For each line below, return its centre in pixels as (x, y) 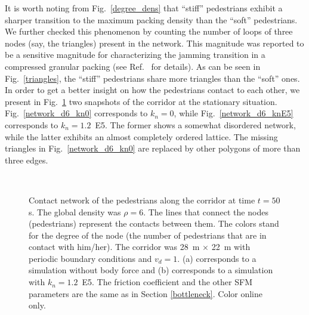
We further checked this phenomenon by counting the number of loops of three (149, 31)
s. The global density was (75, 211)
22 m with (231, 247)
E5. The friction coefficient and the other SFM (167, 282)
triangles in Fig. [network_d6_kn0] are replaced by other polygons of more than (153, 148)
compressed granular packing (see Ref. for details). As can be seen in (133, 66)
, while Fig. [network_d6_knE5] (234, 113)
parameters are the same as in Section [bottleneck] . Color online (146, 293)
